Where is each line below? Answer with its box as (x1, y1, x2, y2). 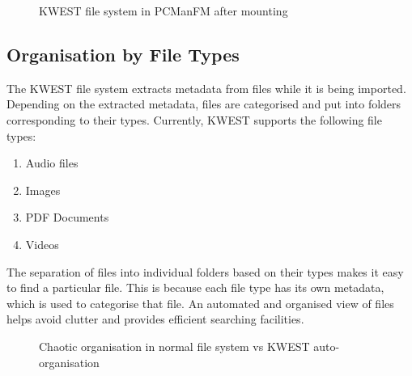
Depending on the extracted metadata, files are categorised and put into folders (6, 95, 401, 112)
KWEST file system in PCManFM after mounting (39, 2, 288, 19)
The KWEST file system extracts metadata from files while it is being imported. (6, 79, 406, 96)
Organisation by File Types (6, 41, 240, 66)
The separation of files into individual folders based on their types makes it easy (6, 263, 404, 280)
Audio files (25, 154, 79, 171)
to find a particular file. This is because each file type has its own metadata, (6, 279, 384, 296)
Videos (25, 235, 59, 252)
